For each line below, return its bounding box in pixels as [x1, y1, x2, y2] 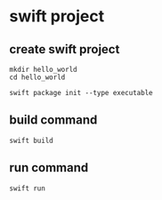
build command [9, 113, 98, 128]
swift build [9, 136, 53, 145]
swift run [9, 184, 46, 193]
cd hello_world [9, 73, 66, 82]
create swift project [9, 42, 120, 57]
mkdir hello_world [9, 65, 77, 74]
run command [9, 160, 89, 175]
